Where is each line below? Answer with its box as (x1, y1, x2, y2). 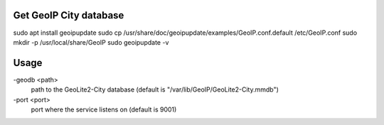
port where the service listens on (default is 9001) (31, 105, 177, 114)
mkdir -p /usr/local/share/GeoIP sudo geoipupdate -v (13, 38, 169, 46)
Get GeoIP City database (13, 9, 124, 21)
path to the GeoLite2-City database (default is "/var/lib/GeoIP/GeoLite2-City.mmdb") (31, 85, 279, 94)
